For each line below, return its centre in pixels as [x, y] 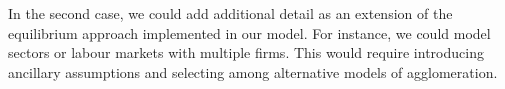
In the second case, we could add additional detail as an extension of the [230, 13]
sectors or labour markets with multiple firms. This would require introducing [246, 52]
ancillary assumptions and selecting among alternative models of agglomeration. [253, 71]
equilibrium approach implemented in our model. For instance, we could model [249, 32]
